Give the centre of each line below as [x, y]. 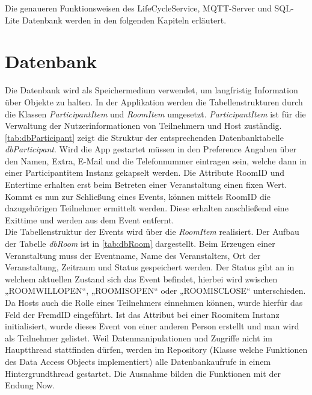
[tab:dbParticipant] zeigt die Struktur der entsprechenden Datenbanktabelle [144, 137]
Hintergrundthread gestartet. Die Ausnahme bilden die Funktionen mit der [143, 373]
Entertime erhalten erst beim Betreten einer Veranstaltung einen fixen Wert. [146, 185]
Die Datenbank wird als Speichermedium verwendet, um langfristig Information [151, 90]
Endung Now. [30, 385]
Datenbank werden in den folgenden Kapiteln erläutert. [124, 20]
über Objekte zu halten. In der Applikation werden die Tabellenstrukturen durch [154, 101]
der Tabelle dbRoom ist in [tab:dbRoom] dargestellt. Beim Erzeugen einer [140, 244]
